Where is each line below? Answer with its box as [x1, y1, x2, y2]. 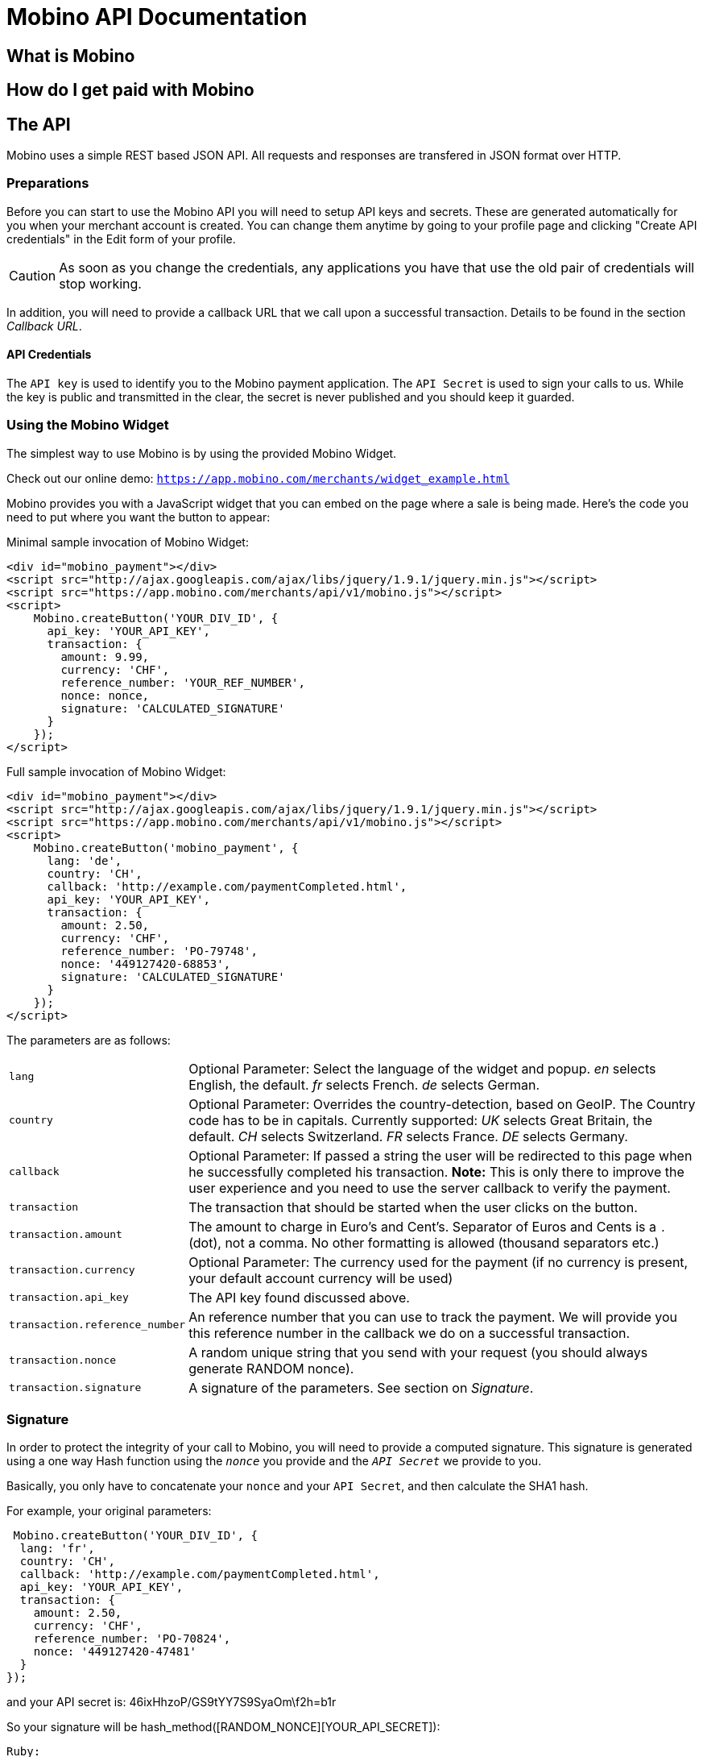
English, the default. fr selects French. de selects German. [188, 1076, 540, 1093]
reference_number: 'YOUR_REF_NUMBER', [60, 675, 305, 689]
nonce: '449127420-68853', [60, 957, 231, 970]
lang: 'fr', [19, 1542, 95, 1556]
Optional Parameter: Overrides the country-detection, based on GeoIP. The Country [188, 1095, 696, 1112]
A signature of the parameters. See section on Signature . [188, 1379, 534, 1396]
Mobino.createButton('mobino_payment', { [33, 841, 299, 854]
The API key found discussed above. [188, 1289, 410, 1306]
